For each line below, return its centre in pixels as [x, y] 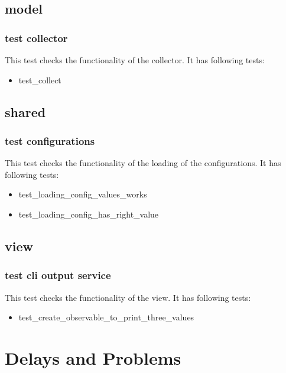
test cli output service [58, 275]
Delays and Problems [93, 357]
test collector [36, 38]
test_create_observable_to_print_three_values [106, 317]
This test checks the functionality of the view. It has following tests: [128, 297]
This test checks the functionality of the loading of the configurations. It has [143, 163]
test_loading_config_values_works [83, 194]
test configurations [50, 140]
